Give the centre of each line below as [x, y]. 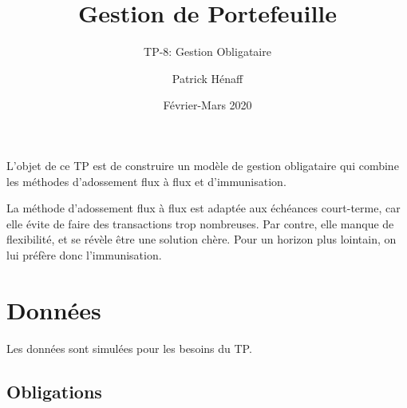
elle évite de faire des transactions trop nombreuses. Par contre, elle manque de [200, 223]
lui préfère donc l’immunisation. [84, 254]
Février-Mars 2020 [207, 105]
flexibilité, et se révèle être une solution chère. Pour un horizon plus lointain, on [202, 239]
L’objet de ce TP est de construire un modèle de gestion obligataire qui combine [203, 165]
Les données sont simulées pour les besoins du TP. [129, 348]
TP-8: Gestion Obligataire [207, 51]
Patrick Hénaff [207, 78]
